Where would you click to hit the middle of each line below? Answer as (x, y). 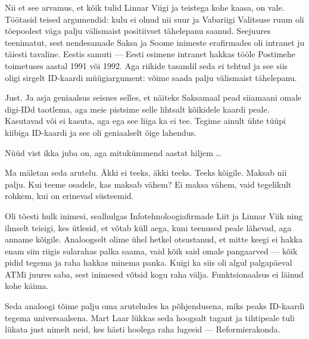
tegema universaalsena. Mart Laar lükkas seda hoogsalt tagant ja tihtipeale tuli (150, 317)
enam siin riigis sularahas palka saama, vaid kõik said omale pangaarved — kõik (151, 251)
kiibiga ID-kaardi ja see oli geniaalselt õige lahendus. (101, 132)
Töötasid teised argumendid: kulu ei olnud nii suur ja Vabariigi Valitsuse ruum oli (154, 19)
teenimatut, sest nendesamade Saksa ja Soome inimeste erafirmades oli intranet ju (155, 42)
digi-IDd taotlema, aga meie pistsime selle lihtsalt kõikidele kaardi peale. (137, 109)
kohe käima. (27, 286)
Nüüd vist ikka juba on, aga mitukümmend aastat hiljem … (113, 152)
